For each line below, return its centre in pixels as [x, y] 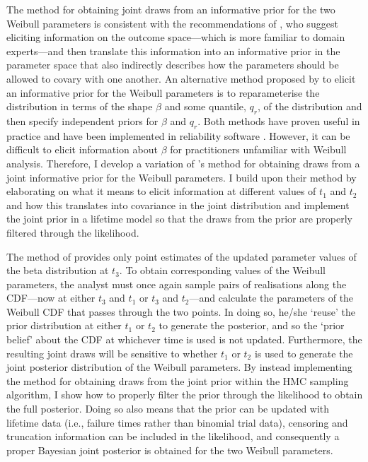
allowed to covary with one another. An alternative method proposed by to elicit [181, 78]
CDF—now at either [51, 298]
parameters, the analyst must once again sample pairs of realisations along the [177, 284]
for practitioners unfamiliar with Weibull [258, 149]
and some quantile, [205, 106]
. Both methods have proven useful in [279, 120]
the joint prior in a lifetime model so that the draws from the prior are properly [179, 219]
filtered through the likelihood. [73, 232]
